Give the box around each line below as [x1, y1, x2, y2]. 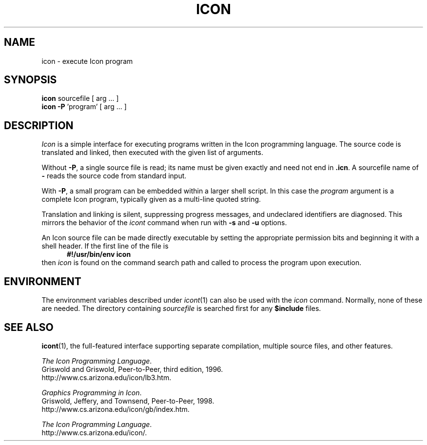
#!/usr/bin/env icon [67, 250, 131, 259]
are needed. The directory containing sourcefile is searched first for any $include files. [41, 304, 321, 313]
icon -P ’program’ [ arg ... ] [41, 102, 127, 111]
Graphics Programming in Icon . [41, 388, 142, 397]
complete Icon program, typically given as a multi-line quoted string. [41, 195, 261, 204]
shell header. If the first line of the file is [41, 242, 169, 251]
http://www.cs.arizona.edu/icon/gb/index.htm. [41, 405, 190, 413]
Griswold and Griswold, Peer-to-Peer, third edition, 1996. [41, 365, 223, 373]
